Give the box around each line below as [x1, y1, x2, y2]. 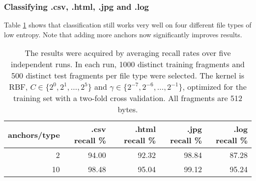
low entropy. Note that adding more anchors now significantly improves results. [4, 29, 242, 39]
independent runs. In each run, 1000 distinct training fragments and [10, 58, 245, 70]
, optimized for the [182, 81, 247, 93]
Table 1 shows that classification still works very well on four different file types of [4, 20, 252, 30]
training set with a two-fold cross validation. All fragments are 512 [13, 92, 242, 104]
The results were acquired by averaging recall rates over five [25, 47, 231, 59]
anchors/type [8, 129, 60, 140]
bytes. [117, 103, 138, 115]
